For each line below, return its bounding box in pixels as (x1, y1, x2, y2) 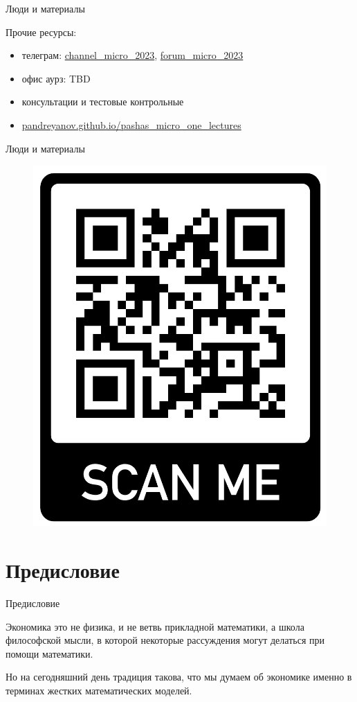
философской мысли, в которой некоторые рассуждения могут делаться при (6, 633, 324, 647)
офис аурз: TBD (21, 71, 91, 85)
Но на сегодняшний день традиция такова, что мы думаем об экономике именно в (6, 669, 352, 684)
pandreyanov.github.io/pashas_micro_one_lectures (21, 117, 241, 132)
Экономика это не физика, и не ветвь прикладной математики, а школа (6, 619, 304, 633)
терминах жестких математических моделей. (6, 683, 192, 697)
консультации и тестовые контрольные (21, 94, 184, 109)
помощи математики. (6, 646, 93, 660)
